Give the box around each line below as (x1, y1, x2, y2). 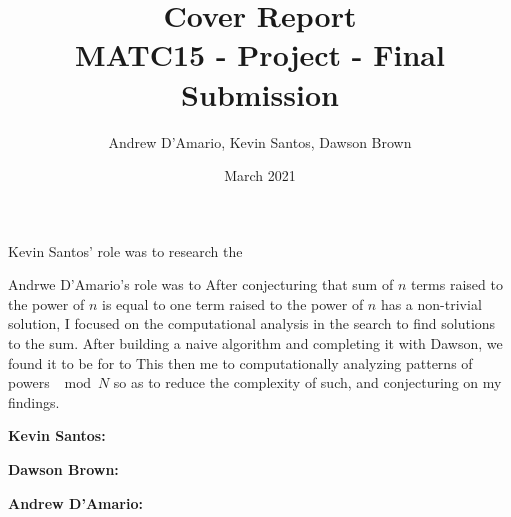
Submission (181, 73, 339, 114)
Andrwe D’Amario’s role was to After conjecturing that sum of (8, 274, 394, 295)
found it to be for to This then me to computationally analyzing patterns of (8, 352, 473, 373)
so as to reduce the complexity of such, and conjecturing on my (113, 372, 502, 393)
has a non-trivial (380, 293, 482, 314)
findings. (8, 391, 60, 412)
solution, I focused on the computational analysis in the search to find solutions (8, 313, 496, 334)
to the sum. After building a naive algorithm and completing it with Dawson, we (8, 333, 503, 354)
